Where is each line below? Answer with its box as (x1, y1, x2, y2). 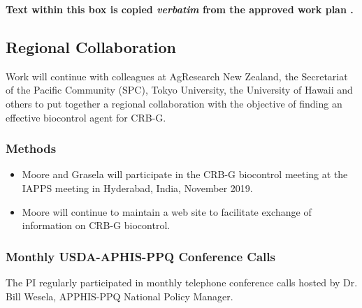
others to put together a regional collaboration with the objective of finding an (6, 96, 342, 110)
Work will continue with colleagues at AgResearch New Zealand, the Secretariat (6, 68, 348, 83)
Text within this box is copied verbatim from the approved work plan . (6, 2, 354, 16)
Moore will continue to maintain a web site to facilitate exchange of (22, 204, 312, 219)
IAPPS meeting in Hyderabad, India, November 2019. (22, 180, 253, 195)
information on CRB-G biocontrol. (22, 218, 171, 233)
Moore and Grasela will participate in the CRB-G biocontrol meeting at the (22, 167, 348, 182)
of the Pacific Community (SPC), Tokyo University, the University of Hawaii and (6, 82, 353, 97)
